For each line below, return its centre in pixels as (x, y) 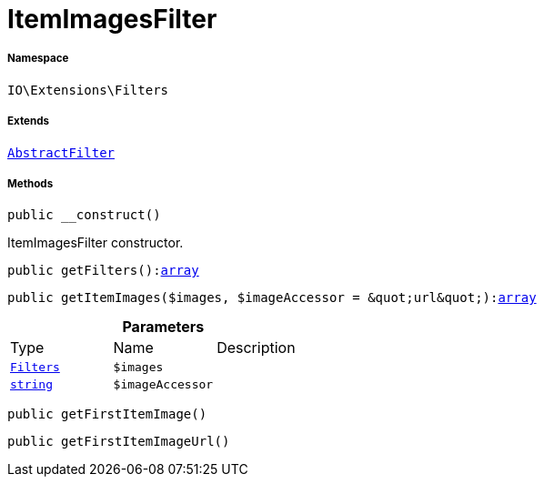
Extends (29, 121)
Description (256, 348)
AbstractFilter (61, 152)
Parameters (163, 327)
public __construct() (84, 215)
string (31, 385)
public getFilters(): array (103, 271)
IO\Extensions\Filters (88, 90)
